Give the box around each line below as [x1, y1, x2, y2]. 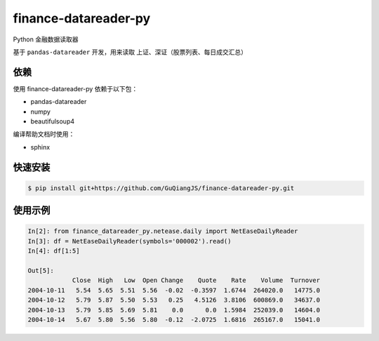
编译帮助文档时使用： [13, 130, 75, 138]
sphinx [30, 142, 51, 151]
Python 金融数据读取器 [13, 35, 79, 44]
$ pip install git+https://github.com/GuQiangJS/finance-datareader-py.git [27, 184, 295, 192]
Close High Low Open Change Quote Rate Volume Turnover [72, 276, 321, 284]
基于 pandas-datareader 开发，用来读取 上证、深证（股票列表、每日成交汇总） [13, 48, 248, 56]
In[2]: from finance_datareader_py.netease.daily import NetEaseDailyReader [27, 227, 298, 235]
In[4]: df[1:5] [27, 247, 80, 255]
